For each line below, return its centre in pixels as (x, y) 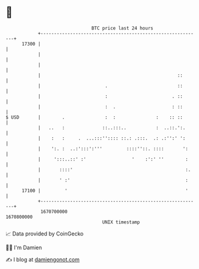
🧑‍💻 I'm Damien (24, 247)
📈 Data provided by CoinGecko (45, 234)
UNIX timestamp (121, 222)
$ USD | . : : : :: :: (94, 117)
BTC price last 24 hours (122, 28)
